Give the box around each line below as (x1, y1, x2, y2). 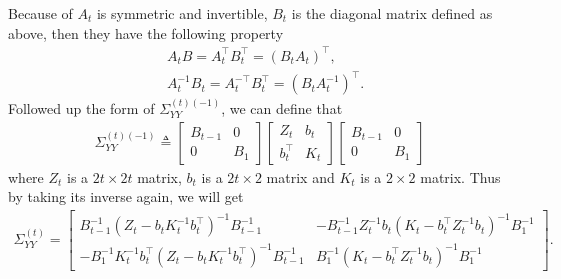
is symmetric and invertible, (96, 3, 268, 23)
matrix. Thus (420, 166, 501, 187)
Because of (8, 3, 73, 23)
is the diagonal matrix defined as (291, 3, 493, 23)
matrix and (266, 166, 335, 187)
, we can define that (221, 98, 343, 119)
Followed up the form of (8, 98, 155, 119)
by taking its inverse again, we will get (8, 186, 244, 207)
